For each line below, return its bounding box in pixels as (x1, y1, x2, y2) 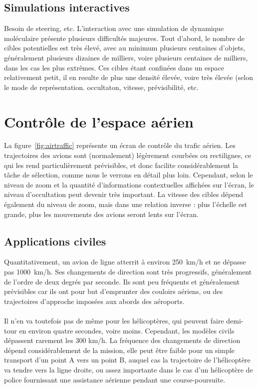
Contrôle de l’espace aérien (4, 111, 194, 131)
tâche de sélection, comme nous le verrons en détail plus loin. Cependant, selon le (4, 169, 253, 180)
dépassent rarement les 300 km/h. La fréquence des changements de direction (4, 335, 241, 345)
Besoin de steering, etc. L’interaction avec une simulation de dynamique (4, 23, 224, 33)
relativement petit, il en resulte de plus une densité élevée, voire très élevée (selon (4, 72, 254, 82)
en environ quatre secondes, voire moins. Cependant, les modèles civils (19, 325, 235, 335)
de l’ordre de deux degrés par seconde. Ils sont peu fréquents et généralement (4, 276, 240, 286)
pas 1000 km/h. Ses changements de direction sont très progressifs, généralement (4, 266, 252, 277)
